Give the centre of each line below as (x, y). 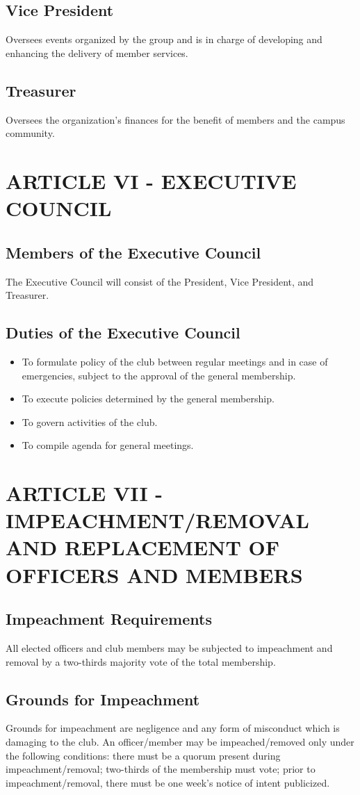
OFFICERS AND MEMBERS (154, 574)
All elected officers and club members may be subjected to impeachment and (169, 648)
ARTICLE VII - (84, 493)
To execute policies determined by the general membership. (148, 399)
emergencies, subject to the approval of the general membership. (159, 375)
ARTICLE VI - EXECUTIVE (151, 180)
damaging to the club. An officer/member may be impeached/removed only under (180, 742)
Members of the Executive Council (133, 252)
